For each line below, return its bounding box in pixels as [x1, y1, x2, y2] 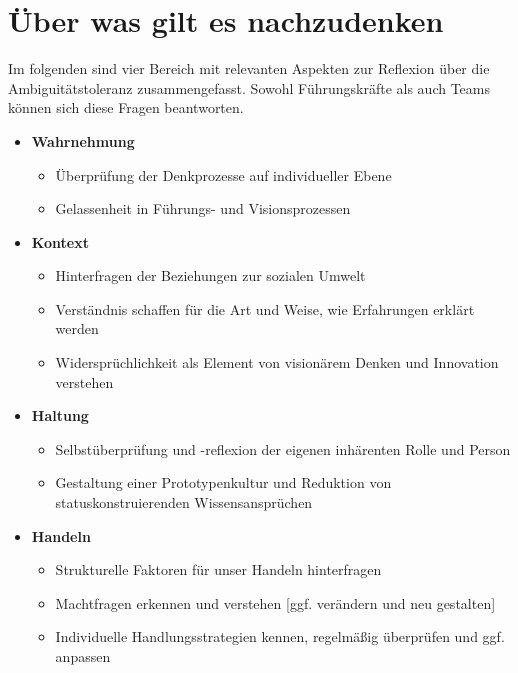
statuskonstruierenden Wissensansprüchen [55, 492, 313, 513]
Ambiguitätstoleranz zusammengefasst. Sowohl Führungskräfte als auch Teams [8, 77, 490, 98]
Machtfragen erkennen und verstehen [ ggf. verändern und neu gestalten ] [55, 592, 496, 613]
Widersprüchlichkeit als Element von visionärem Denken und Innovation [55, 352, 499, 373]
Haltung [31, 405, 89, 426]
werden [55, 318, 99, 339]
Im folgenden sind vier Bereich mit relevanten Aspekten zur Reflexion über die [8, 58, 490, 79]
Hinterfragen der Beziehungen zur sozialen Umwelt [55, 265, 366, 286]
